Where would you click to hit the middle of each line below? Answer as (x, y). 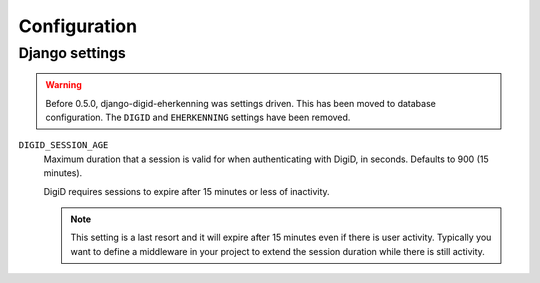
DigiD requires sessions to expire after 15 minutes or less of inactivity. (186, 191)
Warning (63, 85)
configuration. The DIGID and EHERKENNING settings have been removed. (198, 117)
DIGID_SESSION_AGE (63, 145)
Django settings (72, 53)
